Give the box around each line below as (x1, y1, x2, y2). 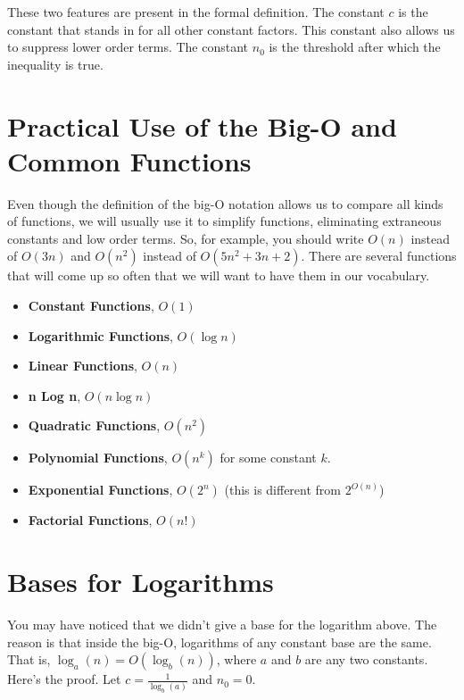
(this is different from (224, 480, 341, 499)
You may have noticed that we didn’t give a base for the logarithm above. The (7, 615, 437, 634)
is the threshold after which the (269, 37, 441, 56)
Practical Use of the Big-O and (7, 107, 397, 144)
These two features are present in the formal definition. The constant (7, 3, 385, 21)
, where (216, 650, 257, 669)
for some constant (220, 448, 317, 467)
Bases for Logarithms (7, 563, 274, 600)
